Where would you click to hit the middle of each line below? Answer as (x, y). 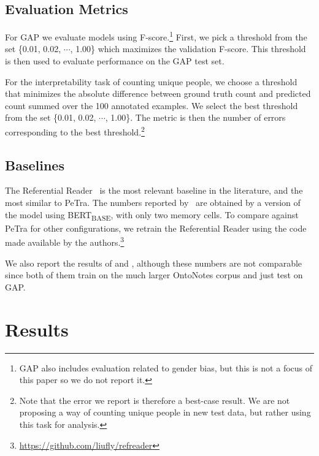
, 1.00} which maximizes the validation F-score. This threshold (188, 49)
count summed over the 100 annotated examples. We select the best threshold (152, 105)
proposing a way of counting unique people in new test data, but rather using (165, 412)
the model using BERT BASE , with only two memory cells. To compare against (152, 215)
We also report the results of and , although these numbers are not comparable (154, 263)
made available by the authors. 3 (65, 241)
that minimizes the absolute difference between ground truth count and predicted (158, 93)
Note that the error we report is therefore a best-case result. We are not (155, 400)
